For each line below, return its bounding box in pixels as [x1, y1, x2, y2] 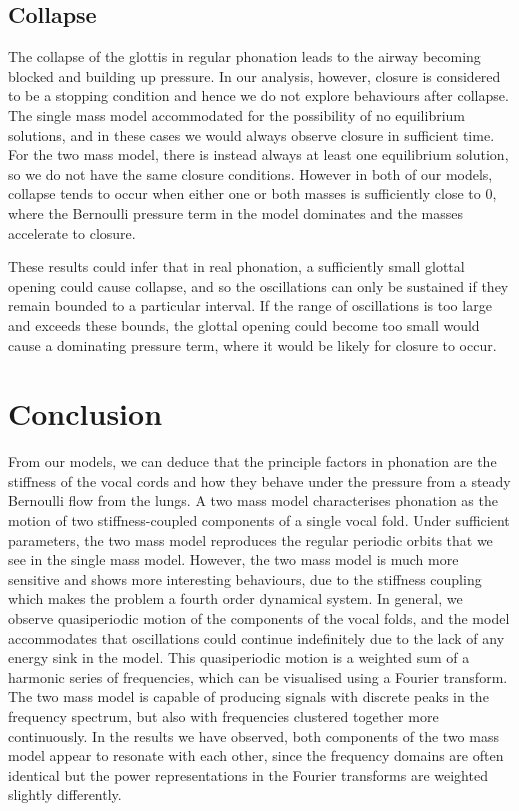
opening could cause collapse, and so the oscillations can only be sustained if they [8, 275, 509, 296]
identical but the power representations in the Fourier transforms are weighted [8, 764, 488, 785]
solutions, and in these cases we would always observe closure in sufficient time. [8, 124, 495, 145]
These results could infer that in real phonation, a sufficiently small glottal [8, 256, 465, 277]
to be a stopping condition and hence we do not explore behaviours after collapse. [8, 85, 509, 106]
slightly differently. [8, 784, 122, 805]
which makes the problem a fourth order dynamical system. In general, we [8, 588, 463, 609]
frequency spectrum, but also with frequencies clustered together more [8, 705, 439, 726]
